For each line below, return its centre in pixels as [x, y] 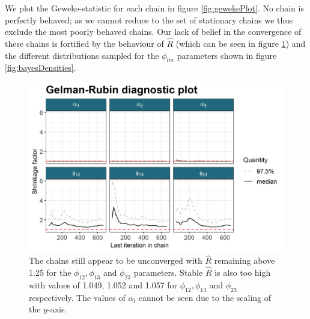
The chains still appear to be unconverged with [116, 260]
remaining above [245, 260]
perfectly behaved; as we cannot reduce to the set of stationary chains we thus [149, 20]
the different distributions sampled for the [82, 55]
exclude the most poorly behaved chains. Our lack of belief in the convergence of [153, 32]
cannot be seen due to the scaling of [205, 297]
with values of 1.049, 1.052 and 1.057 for [103, 284]
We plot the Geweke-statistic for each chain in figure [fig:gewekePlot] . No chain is [154, 8]
